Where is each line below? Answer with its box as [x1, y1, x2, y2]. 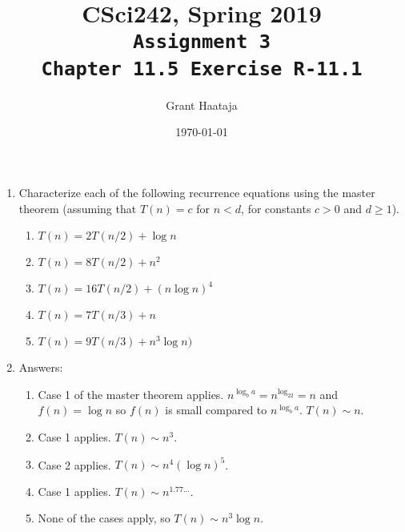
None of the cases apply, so [38, 510, 170, 526]
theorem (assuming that [18, 199, 137, 216]
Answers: [18, 359, 63, 376]
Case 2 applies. [38, 456, 111, 472]
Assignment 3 [133, 30, 271, 54]
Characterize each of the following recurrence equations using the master [18, 183, 375, 200]
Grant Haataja [166, 96, 238, 113]
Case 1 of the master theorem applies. [38, 385, 224, 402]
